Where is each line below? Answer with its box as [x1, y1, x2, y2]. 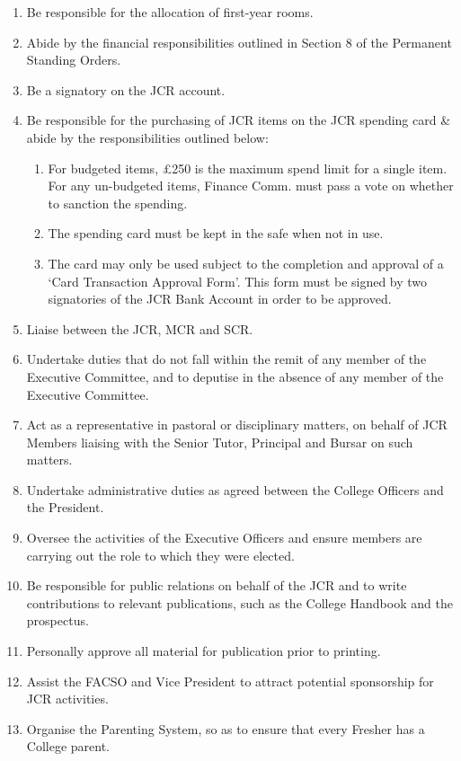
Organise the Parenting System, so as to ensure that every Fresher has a [26, 719, 425, 738]
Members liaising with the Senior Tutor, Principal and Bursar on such [26, 432, 413, 451]
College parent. [26, 737, 111, 756]
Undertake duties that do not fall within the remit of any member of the [26, 350, 427, 368]
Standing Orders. [26, 50, 121, 69]
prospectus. [26, 611, 89, 630]
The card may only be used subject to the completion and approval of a [48, 253, 444, 272]
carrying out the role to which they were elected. [26, 545, 295, 564]
